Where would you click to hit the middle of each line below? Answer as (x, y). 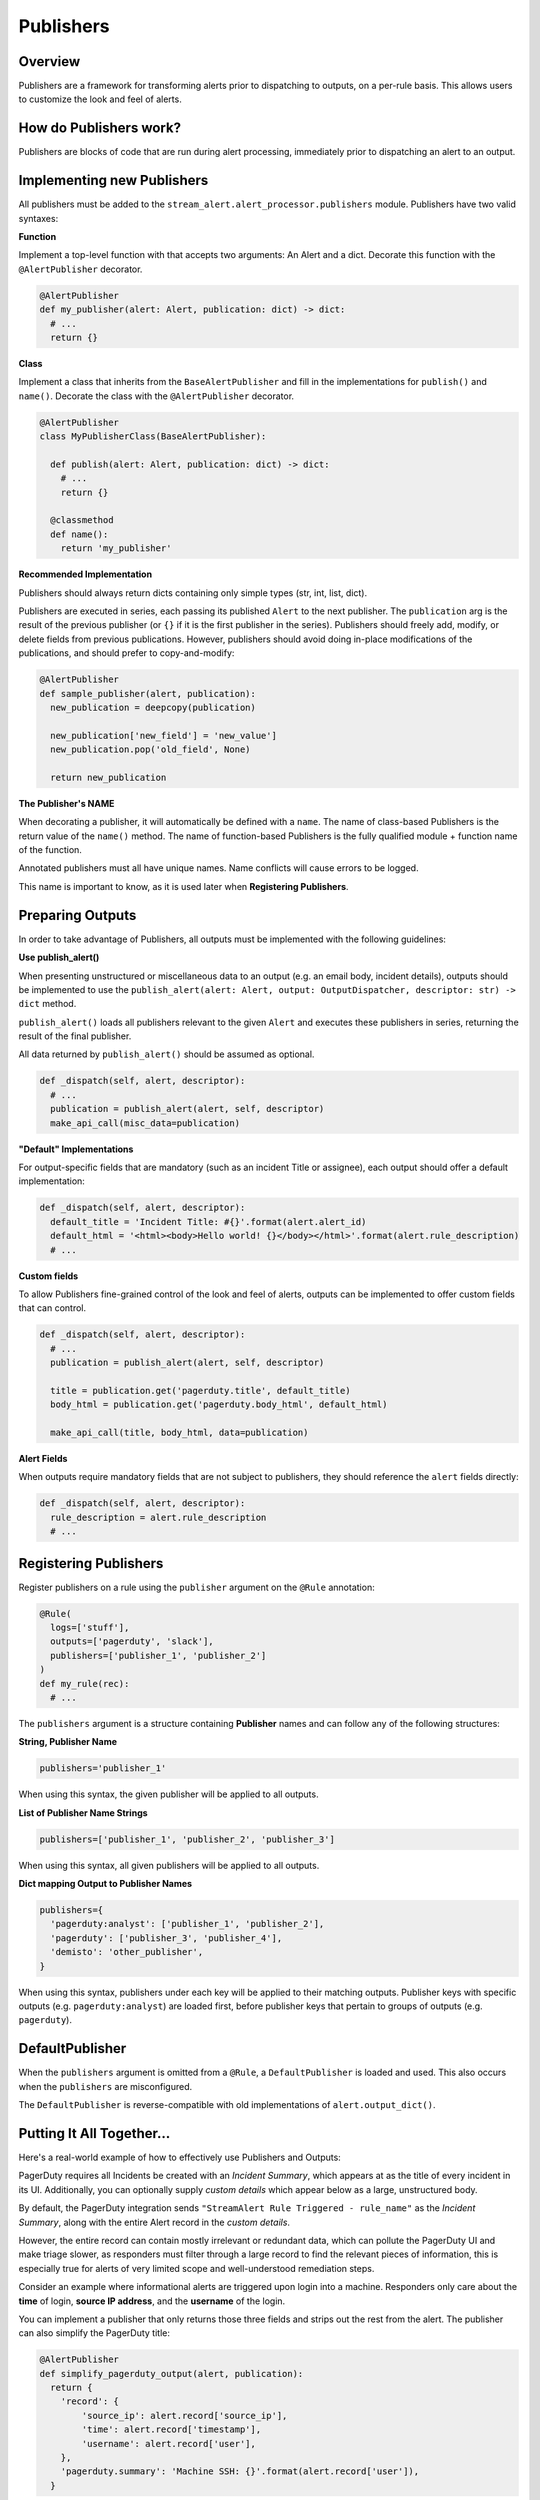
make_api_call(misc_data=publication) (145, 1123)
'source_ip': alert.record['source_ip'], (184, 2415)
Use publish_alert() (59, 957)
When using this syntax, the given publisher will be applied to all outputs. (168, 1794)
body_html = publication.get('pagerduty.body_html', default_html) (219, 1404)
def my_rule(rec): (84, 1683)
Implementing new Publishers (113, 180)
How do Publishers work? (100, 128)
